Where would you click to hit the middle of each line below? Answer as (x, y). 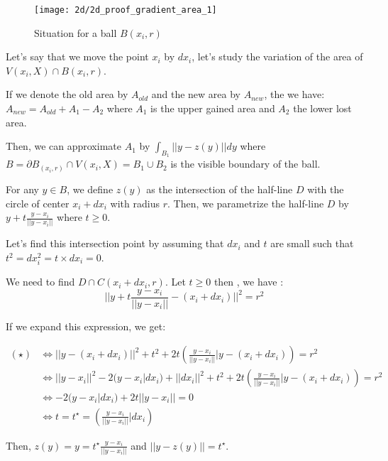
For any (22, 189)
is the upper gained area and (213, 108)
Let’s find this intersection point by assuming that (115, 243)
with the (326, 189)
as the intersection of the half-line (220, 189)
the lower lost (322, 108)
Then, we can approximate (63, 146)
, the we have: (294, 94)
